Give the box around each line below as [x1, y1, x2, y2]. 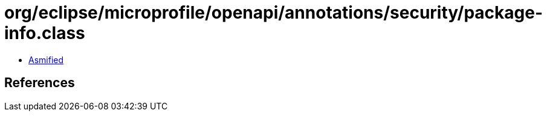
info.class [4, 23, 85, 43]
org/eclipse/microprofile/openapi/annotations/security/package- [4, 2, 543, 23]
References [4, 75, 75, 91]
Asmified [28, 54, 64, 65]
